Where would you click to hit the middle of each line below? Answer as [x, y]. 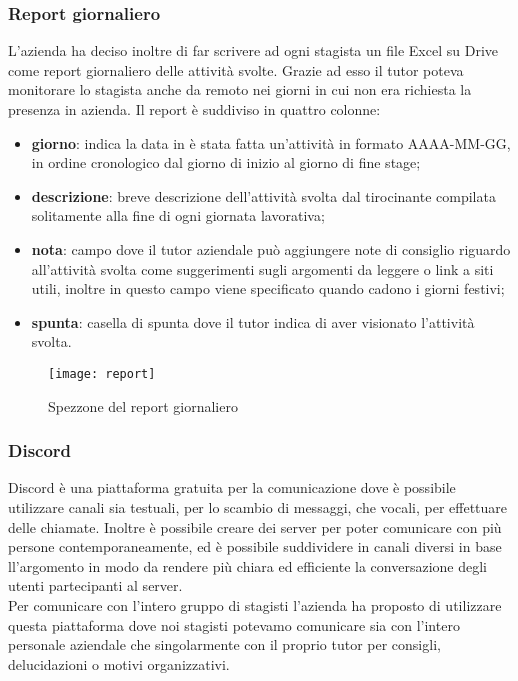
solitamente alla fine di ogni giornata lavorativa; [178, 215]
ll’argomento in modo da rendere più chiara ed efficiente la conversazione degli [247, 565]
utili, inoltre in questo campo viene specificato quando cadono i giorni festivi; [268, 288]
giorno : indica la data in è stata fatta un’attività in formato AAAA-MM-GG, [271, 142]
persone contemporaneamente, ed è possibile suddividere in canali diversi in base [255, 546]
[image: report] [102, 373]
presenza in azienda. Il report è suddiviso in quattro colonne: [194, 109]
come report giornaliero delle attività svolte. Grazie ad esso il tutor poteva [236, 69]
